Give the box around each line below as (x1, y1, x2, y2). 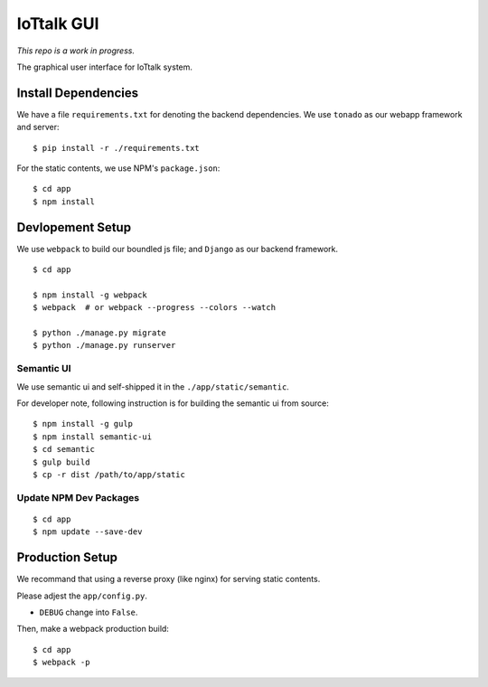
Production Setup (16, 550, 117, 565)
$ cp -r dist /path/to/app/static (33, 469, 185, 479)
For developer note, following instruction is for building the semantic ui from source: (16, 398, 329, 409)
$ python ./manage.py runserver (33, 340, 176, 351)
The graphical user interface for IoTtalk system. (16, 61, 193, 72)
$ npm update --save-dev (33, 527, 143, 537)
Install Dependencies (16, 85, 139, 100)
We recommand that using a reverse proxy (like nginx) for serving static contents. (16, 574, 321, 585)
